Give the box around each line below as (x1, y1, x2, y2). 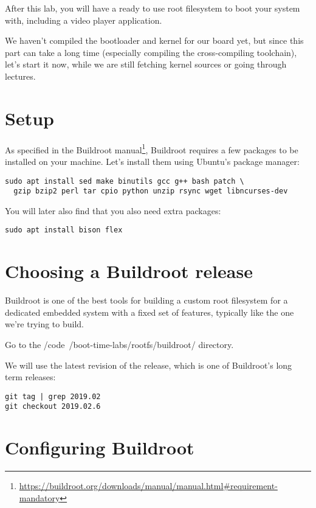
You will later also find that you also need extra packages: (5, 204, 221, 217)
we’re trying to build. (5, 318, 84, 330)
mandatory (19, 491, 60, 504)
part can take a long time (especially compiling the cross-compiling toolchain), (5, 46, 297, 58)
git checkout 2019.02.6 (5, 402, 101, 411)
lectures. (5, 69, 36, 82)
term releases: (5, 371, 56, 383)
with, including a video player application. (5, 13, 162, 26)
